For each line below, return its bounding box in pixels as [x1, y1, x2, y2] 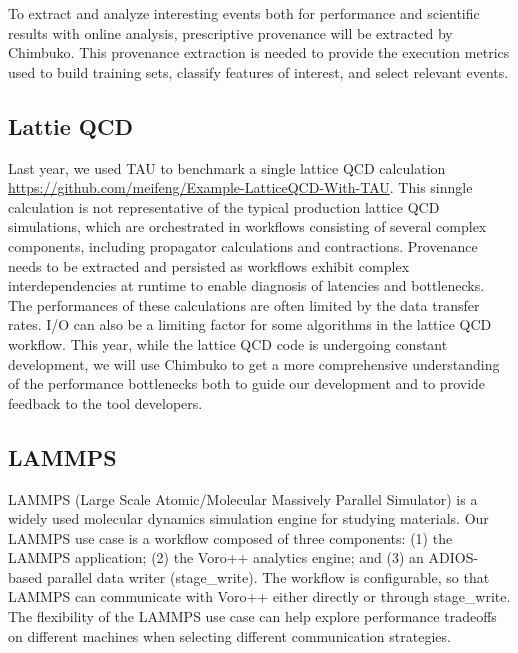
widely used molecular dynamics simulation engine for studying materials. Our [8, 508, 489, 529]
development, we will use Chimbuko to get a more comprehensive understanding [8, 353, 500, 374]
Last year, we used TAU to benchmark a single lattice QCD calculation [8, 157, 446, 178]
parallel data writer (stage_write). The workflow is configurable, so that [46, 566, 490, 587]
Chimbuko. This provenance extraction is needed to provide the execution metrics [8, 42, 510, 63]
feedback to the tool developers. [8, 392, 203, 413]
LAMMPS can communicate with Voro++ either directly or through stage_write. [8, 586, 511, 607]
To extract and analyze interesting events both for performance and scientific [8, 3, 480, 23]
